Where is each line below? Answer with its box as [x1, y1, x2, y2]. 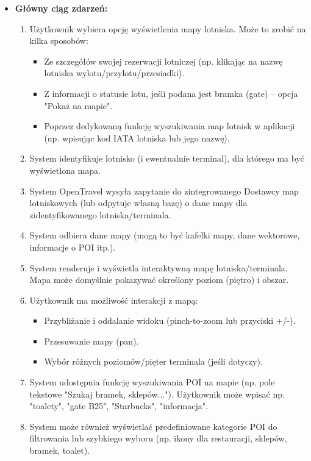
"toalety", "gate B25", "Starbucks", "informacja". [29, 399, 208, 412]
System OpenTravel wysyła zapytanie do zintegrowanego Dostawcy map [29, 184, 299, 197]
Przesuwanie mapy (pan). [44, 334, 139, 347]
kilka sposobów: [29, 34, 88, 47]
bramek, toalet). [29, 444, 90, 457]
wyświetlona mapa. [29, 163, 101, 176]
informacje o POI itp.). [29, 240, 116, 253]
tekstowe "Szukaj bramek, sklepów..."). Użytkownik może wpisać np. [29, 387, 285, 400]
